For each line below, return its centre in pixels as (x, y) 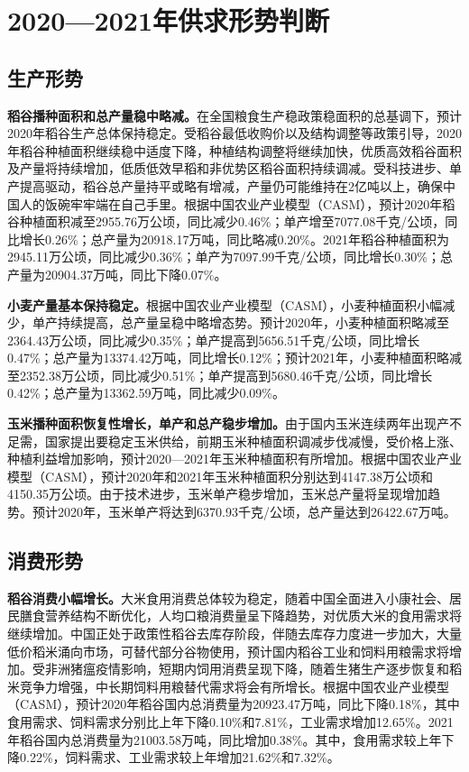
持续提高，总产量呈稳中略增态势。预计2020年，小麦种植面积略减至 (253, 322)
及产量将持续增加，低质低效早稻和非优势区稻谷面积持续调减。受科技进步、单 (234, 168)
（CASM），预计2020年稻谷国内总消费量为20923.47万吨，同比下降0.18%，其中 (234, 704)
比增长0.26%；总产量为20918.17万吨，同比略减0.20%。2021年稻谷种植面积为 (228, 239)
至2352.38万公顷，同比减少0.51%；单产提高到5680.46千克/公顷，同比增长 (220, 375)
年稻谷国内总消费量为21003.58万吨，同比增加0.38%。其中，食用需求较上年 (225, 739)
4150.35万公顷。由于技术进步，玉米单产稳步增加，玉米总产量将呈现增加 (217, 494)
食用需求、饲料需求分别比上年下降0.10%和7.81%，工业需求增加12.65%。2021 (230, 721)
